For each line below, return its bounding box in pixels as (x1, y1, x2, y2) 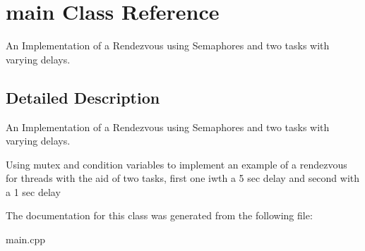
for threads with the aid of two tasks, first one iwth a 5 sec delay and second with (6, 171, 360, 185)
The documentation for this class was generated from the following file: (6, 208, 313, 223)
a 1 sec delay (6, 184, 61, 199)
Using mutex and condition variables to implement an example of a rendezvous (6, 157, 347, 171)
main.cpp (6, 232, 46, 247)
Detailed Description (6, 86, 160, 108)
